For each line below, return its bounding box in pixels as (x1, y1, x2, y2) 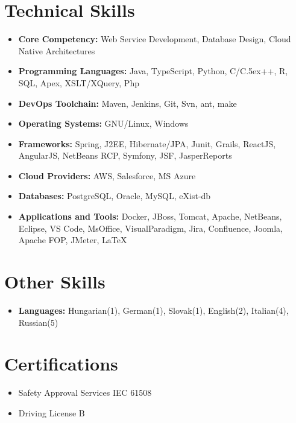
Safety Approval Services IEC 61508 (18, 386, 152, 399)
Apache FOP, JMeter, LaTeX (18, 234, 127, 246)
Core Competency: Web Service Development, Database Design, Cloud (18, 33, 291, 45)
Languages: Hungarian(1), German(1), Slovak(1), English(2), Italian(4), (18, 304, 289, 316)
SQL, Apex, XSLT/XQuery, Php (18, 76, 139, 89)
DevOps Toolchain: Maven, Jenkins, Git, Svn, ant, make (18, 97, 237, 109)
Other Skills (4, 269, 105, 294)
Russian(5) (18, 316, 58, 328)
